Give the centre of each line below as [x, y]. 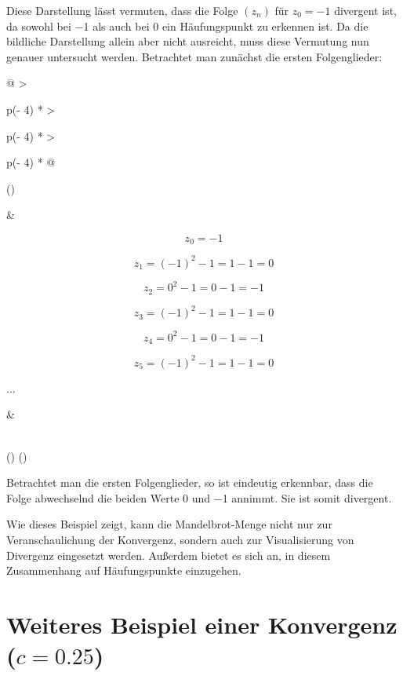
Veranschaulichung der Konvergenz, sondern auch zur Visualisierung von [180, 539]
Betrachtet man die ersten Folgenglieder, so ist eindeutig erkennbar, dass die [190, 482]
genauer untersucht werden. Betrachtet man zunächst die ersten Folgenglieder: [194, 56]
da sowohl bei [39, 26]
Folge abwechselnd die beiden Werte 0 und [109, 497]
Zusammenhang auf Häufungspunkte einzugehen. [124, 570]
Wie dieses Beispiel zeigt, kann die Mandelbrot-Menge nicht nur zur [169, 524]
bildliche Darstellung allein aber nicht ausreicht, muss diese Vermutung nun [188, 41]
